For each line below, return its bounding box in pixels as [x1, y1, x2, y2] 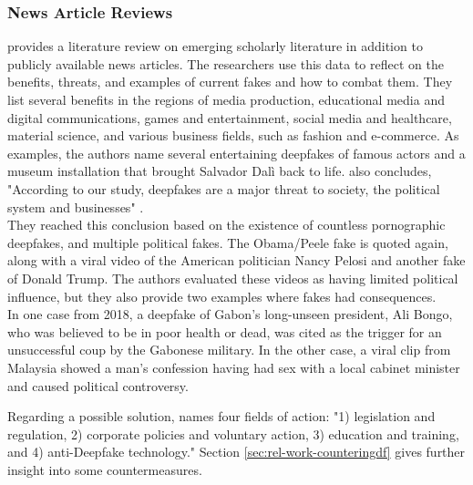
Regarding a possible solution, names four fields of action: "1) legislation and [7, 407, 436, 426]
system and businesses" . [7, 197, 144, 216]
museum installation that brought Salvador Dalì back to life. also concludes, [7, 161, 432, 181]
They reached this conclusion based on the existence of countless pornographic [7, 215, 446, 234]
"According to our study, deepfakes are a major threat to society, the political [7, 179, 440, 198]
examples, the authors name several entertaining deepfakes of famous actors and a [7, 143, 466, 162]
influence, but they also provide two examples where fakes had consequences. [7, 286, 437, 305]
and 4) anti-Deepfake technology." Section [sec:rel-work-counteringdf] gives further [7, 442, 466, 461]
